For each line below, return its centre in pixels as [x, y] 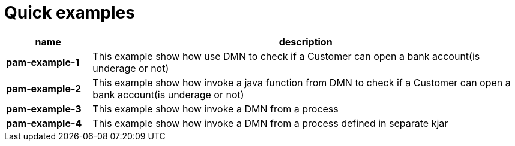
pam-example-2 [44, 88]
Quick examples [70, 13]
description [306, 42]
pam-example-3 [44, 109]
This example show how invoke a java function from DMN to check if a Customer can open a [302, 82]
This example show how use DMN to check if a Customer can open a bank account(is [286, 56]
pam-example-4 [44, 123]
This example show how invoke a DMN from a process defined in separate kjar [270, 123]
